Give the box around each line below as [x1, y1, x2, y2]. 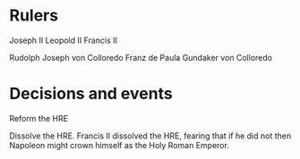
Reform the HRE [9, 113, 69, 123]
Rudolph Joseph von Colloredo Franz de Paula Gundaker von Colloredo [9, 52, 273, 63]
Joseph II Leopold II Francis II [9, 35, 118, 46]
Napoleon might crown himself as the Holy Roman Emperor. [9, 139, 230, 150]
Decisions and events [9, 84, 173, 104]
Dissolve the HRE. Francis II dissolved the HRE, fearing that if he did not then [9, 130, 292, 141]
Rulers [9, 5, 59, 26]
